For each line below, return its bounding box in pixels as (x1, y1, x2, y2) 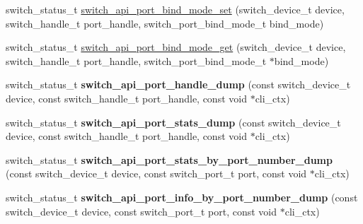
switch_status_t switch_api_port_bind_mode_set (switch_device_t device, (6, 2, 345, 16)
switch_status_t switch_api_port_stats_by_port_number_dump (6, 152, 333, 167)
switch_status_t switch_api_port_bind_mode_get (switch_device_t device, (6, 40, 346, 54)
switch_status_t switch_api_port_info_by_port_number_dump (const (6, 189, 358, 204)
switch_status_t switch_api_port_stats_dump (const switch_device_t (6, 114, 341, 129)
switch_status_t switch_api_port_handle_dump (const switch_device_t (6, 77, 351, 92)
